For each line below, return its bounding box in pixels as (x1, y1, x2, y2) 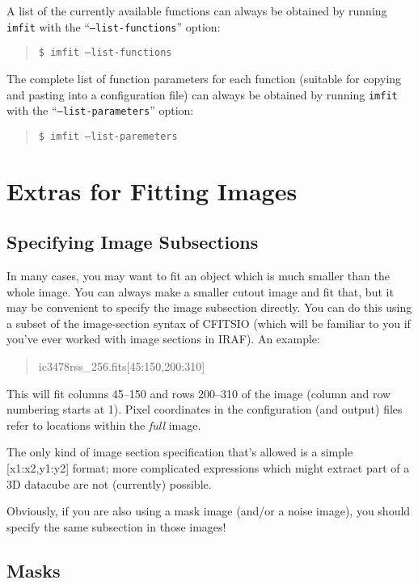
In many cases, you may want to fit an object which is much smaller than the (6, 267, 390, 284)
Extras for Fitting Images (6, 174, 298, 207)
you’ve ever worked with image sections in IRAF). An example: (6, 330, 320, 347)
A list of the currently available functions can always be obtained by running (6, 2, 387, 19)
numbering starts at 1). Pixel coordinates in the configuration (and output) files (6, 401, 403, 418)
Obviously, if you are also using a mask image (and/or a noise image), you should (6, 502, 411, 519)
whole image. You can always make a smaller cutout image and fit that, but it (6, 283, 394, 300)
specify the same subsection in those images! (6, 518, 226, 535)
